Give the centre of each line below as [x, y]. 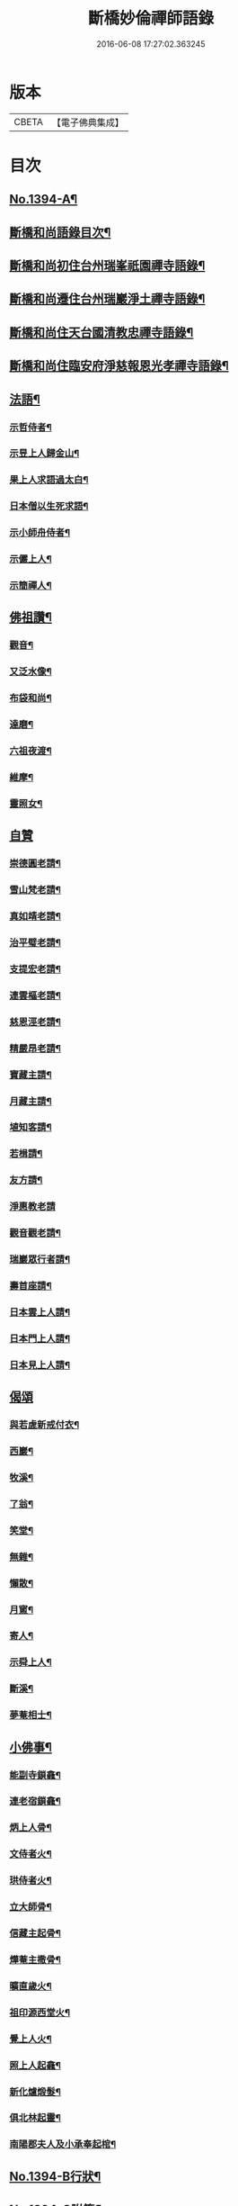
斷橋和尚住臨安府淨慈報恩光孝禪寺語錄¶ [119, 366]
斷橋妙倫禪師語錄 [150, 18]
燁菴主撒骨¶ [35, 1959]
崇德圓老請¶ [35, 863]
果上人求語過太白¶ [49, 480]
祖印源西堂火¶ [40, 2012]
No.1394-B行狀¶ [55, 2176]
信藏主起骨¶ [35, 1933]
